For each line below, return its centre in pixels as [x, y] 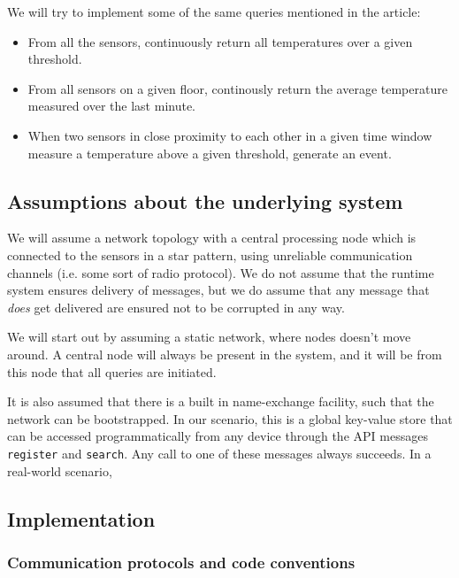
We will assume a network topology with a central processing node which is [212, 238]
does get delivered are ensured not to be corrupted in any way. [176, 307]
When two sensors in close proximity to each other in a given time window [230, 135]
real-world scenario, [60, 470]
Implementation [81, 518]
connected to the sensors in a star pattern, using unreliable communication [210, 254]
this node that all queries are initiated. [112, 371]
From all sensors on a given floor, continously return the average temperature [237, 88]
